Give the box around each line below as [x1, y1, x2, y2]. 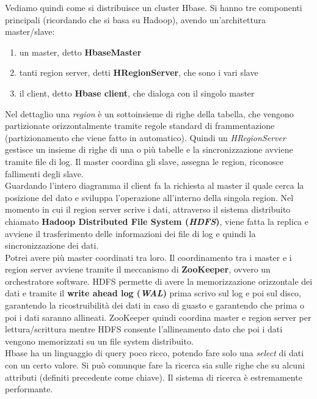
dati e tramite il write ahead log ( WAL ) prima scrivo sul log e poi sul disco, [5, 287, 301, 299]
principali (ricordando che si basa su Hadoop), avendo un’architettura [5, 13, 266, 26]
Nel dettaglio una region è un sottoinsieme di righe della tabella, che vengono [5, 107, 294, 120]
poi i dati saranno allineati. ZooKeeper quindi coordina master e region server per [5, 310, 312, 323]
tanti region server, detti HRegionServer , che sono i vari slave [19, 66, 258, 79]
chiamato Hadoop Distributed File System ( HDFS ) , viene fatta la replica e [5, 214, 308, 227]
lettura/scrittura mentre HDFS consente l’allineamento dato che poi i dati [5, 323, 283, 335]
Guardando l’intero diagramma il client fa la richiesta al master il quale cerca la [5, 179, 304, 192]
